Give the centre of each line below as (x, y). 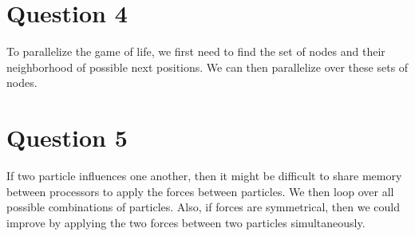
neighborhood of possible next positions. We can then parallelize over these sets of (207, 67)
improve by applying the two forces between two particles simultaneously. (186, 222)
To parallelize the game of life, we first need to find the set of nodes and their (196, 51)
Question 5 (67, 138)
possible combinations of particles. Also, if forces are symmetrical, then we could (203, 207)
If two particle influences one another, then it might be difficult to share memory (204, 176)
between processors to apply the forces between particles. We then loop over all (200, 191)
